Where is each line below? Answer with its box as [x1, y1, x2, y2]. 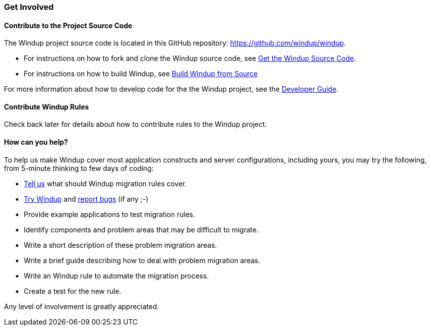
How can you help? [4, 138, 68, 147]
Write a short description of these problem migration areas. [24, 240, 217, 249]
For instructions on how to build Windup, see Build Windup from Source [24, 69, 258, 78]
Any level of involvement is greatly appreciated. [4, 302, 159, 311]
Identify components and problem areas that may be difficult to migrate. [24, 225, 259, 234]
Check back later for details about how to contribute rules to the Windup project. [4, 120, 267, 129]
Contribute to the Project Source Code [4, 21, 132, 30]
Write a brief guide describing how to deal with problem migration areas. [24, 256, 260, 265]
